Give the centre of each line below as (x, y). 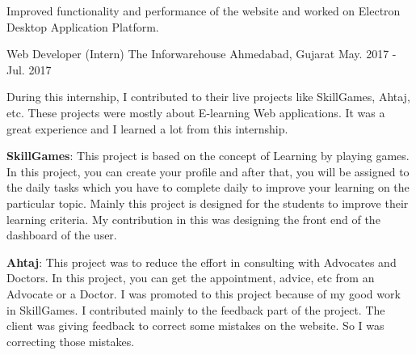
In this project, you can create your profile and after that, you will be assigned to (208, 171)
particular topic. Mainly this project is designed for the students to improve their (208, 203)
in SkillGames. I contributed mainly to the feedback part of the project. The (196, 309)
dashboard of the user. (62, 235)
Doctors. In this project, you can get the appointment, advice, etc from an (191, 278)
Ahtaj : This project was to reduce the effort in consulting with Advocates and (202, 262)
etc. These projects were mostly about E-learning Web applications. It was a (196, 112)
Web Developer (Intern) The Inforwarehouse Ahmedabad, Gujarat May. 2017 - (202, 54)
